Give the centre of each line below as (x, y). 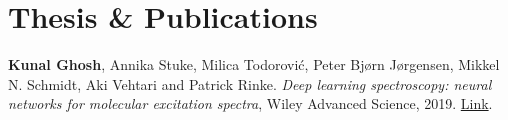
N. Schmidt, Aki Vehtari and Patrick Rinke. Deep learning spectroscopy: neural (250, 83)
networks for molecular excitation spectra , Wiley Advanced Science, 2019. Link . (250, 103)
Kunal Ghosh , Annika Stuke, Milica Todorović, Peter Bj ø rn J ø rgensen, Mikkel (254, 64)
